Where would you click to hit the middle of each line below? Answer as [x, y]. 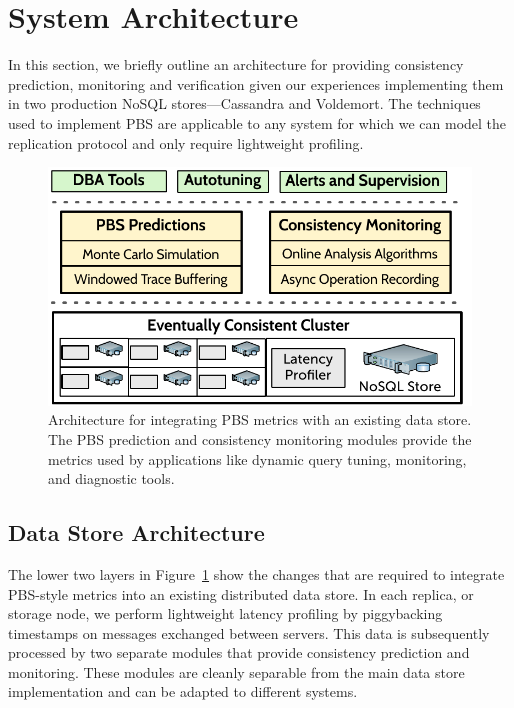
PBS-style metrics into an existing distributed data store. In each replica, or [241, 593]
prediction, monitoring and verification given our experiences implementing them [256, 83]
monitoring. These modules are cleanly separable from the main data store [236, 671]
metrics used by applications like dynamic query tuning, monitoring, [257, 458]
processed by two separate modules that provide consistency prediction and [239, 652]
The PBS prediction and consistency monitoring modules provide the [260, 438]
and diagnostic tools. [111, 478]
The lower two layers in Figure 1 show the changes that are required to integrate [256, 573]
